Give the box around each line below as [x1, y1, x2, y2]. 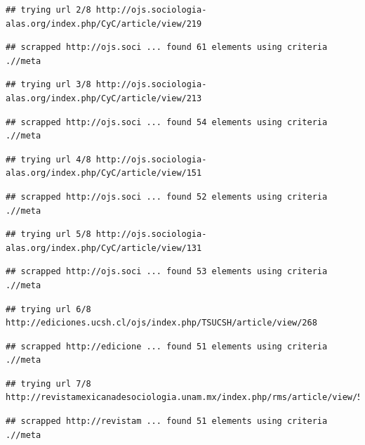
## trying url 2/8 [6, 5, 91, 15]
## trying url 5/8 [6, 229, 91, 240]
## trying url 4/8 [6, 154, 91, 165]
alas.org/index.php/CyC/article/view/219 [6, 18, 202, 29]
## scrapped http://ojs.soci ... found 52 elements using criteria [6, 191, 328, 202]
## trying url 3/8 [6, 79, 91, 90]
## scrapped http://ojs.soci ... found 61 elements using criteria [6, 42, 328, 53]
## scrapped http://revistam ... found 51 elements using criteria [6, 416, 328, 427]
